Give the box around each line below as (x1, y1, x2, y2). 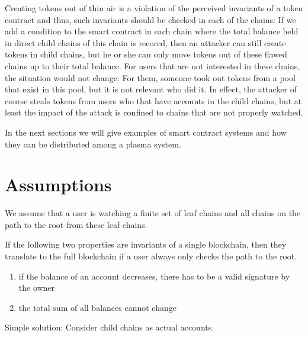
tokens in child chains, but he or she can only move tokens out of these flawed (5, 48, 287, 60)
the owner (18, 281, 55, 294)
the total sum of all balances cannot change (18, 301, 177, 313)
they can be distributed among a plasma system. (5, 137, 181, 150)
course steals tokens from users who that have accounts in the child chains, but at (5, 94, 302, 107)
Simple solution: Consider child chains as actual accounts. (5, 321, 214, 333)
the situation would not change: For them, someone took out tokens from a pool (5, 71, 296, 84)
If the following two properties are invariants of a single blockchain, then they (5, 238, 287, 251)
